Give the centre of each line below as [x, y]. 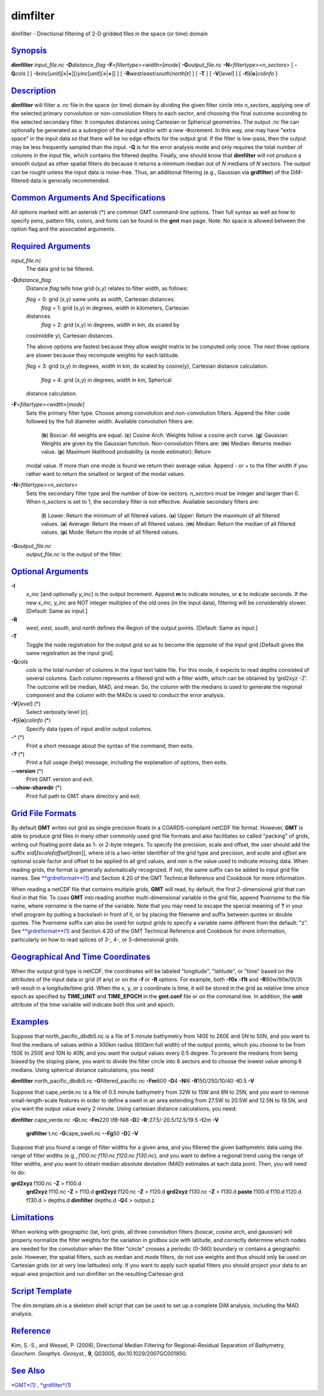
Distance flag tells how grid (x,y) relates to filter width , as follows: [107, 288]
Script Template [41, 1291]
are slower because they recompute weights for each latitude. [103, 355]
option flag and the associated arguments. [63, 229]
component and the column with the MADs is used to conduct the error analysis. [125, 695]
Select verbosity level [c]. [58, 712]
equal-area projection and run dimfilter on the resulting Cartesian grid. [98, 1273]
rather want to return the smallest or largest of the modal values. [106, 474]
